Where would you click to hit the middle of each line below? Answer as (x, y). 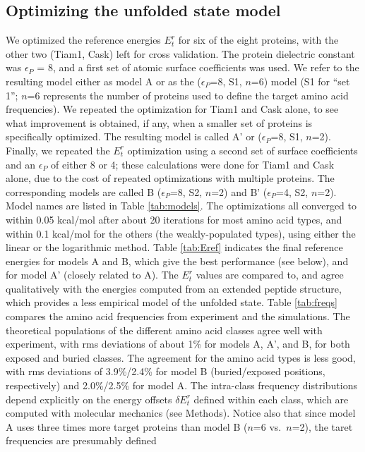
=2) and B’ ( (239, 191)
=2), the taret (322, 426)
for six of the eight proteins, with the (258, 40)
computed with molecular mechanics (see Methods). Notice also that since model (181, 413)
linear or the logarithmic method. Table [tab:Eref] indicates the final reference (174, 247)
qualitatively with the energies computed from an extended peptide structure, (174, 288)
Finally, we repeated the (58, 150)
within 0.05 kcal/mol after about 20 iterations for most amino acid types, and (174, 219)
